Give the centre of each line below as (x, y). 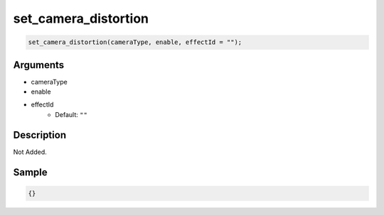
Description (40, 135)
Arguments (39, 65)
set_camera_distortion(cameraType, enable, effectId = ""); (135, 42)
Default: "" (71, 114)
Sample (30, 172)
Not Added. (30, 152)
